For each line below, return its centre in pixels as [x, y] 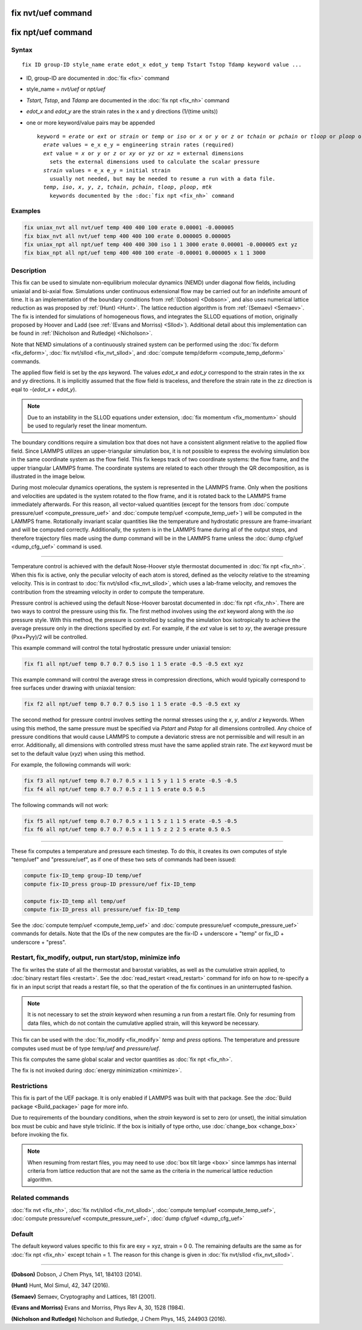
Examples [26, 211]
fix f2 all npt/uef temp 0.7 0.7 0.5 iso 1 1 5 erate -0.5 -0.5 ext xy [132, 704]
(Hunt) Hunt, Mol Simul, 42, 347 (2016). [60, 1285]
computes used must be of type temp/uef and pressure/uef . [86, 1048]
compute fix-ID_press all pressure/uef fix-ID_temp [102, 909]
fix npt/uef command [52, 32]
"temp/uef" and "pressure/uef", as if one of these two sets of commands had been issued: [124, 860]
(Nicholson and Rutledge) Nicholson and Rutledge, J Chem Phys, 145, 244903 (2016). [119, 1319]
